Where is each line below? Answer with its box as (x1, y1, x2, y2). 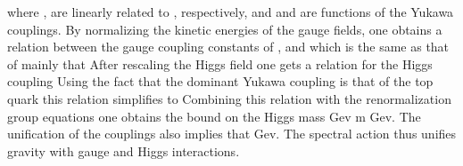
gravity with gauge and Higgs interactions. (7, 141, 240, 160)
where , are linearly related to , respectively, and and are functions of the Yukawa (7, 3, 454, 20)
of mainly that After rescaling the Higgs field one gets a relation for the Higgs (7, 54, 433, 73)
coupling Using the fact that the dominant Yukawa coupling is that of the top (7, 72, 434, 91)
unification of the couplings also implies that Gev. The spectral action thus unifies (7, 124, 457, 143)
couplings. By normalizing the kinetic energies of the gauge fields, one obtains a (7, 20, 442, 38)
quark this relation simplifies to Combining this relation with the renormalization (7, 89, 451, 107)
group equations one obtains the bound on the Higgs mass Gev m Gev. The (7, 107, 421, 125)
